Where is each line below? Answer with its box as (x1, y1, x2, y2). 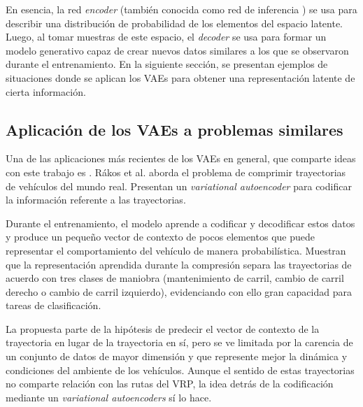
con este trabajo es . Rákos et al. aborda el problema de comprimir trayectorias (6, 164, 346, 179)
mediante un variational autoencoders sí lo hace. (6, 390, 212, 404)
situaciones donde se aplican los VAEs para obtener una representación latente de (6, 70, 355, 85)
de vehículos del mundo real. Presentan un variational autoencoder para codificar (6, 178, 352, 193)
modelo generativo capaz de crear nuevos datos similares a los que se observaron (6, 43, 349, 57)
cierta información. (6, 84, 86, 99)
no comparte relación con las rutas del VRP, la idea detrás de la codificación (6, 376, 334, 391)
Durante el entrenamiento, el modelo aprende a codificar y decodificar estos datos (6, 215, 355, 230)
